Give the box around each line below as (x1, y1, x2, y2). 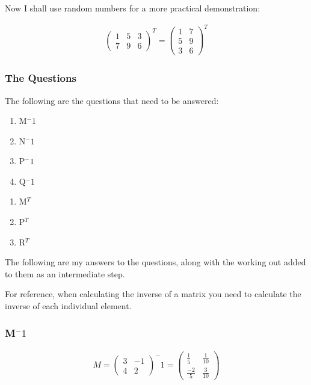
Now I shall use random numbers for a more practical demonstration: (5, 2, 260, 14)
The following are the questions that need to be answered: (5, 94, 219, 106)
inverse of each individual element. (5, 300, 132, 312)
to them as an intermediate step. (5, 267, 125, 280)
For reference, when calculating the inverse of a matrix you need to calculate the (5, 288, 301, 300)
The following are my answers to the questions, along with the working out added (5, 256, 306, 268)
